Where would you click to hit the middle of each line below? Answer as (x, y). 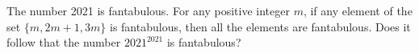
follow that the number (64, 42)
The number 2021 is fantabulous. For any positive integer (148, 10)
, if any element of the (358, 10)
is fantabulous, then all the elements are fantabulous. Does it (260, 26)
